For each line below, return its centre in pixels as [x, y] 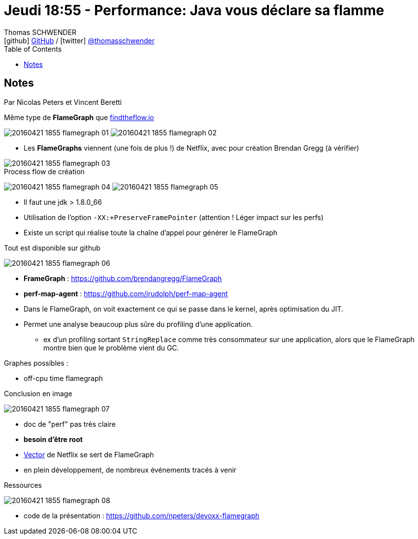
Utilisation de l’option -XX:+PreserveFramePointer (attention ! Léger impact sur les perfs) [174, 217]
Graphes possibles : [36, 363]
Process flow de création [44, 171]
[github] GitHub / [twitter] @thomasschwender [79, 40]
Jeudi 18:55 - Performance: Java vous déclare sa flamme [194, 10]
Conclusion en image [38, 393]
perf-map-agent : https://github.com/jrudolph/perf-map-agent [126, 293]
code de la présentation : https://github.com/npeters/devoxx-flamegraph [142, 515]
